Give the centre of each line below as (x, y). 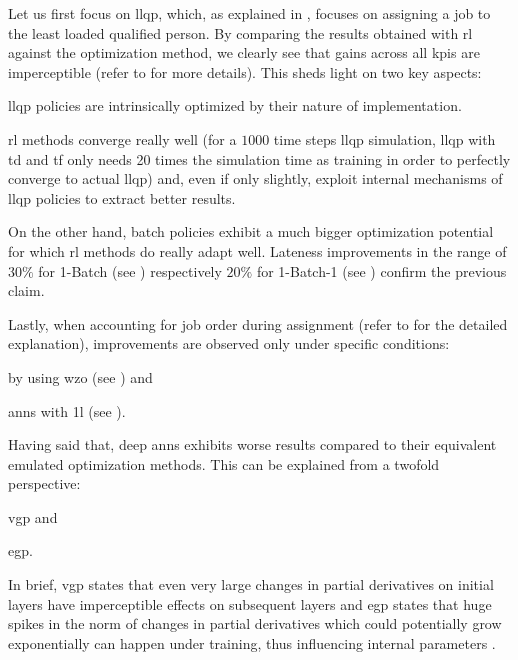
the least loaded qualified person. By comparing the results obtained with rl (240, 32)
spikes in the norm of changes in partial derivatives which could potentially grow (255, 623)
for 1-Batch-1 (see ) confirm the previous (381, 270)
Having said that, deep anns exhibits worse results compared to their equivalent (252, 444)
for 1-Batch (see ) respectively (130, 270)
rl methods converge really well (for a (122, 138)
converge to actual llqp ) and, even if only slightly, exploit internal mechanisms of (255, 178)
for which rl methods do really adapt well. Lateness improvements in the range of (257, 250)
